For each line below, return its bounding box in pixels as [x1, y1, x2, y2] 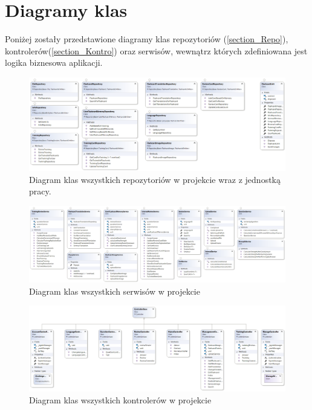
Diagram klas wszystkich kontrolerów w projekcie [29, 393, 212, 406]
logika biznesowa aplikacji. [5, 56, 103, 69]
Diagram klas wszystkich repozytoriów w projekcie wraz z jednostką [29, 173, 281, 185]
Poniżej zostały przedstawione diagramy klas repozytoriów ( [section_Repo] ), [5, 33, 288, 45]
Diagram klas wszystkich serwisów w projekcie [29, 284, 200, 297]
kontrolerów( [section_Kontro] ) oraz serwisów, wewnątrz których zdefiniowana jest [5, 44, 308, 57]
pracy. [29, 185, 51, 197]
